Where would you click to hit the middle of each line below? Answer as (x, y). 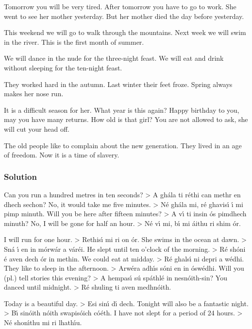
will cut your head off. (37, 129)
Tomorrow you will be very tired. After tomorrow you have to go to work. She (120, 6)
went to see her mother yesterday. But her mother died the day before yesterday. (124, 16)
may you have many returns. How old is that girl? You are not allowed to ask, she (126, 119)
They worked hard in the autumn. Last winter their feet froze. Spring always (118, 84)
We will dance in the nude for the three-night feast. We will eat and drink (114, 58)
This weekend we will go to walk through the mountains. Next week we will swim (125, 32)
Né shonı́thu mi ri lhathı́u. (43, 322)
